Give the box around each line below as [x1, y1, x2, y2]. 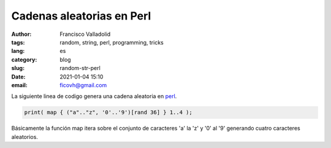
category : [11, 55, 37, 63]
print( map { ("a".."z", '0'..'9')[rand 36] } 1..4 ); [24, 109, 192, 116]
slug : [11, 65, 25, 72]
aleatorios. [11, 133, 38, 140]
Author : [11, 30, 32, 38]
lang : [11, 48, 25, 55]
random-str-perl [59, 65, 101, 72]
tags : [11, 38, 25, 46]
